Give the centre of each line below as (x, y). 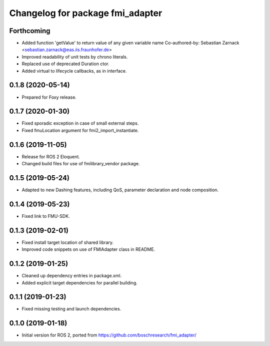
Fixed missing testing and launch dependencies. (71, 309)
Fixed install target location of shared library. (68, 242)
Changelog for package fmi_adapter (86, 13)
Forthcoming (30, 31)
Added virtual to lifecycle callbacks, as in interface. (74, 71)
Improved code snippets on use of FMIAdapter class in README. (88, 249)
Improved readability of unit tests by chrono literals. (75, 57)
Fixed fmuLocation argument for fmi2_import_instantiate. (80, 130)
